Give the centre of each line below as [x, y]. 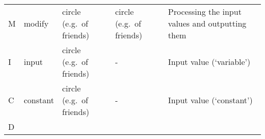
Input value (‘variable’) [209, 62]
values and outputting [207, 23]
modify [36, 23]
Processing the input [205, 11]
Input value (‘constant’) [210, 100]
